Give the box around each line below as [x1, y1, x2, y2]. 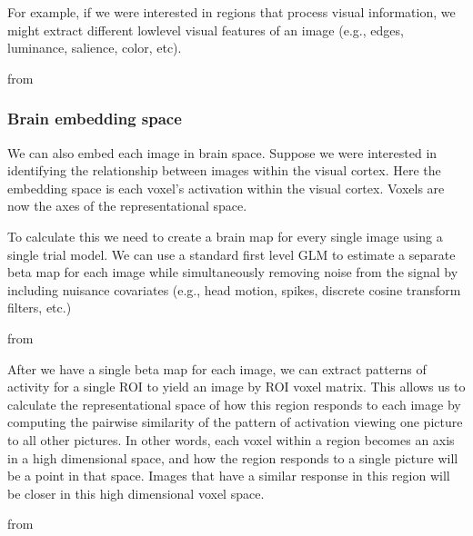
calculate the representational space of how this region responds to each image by [7, 394, 461, 413]
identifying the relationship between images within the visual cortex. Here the [7, 161, 441, 180]
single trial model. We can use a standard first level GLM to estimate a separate [7, 244, 456, 263]
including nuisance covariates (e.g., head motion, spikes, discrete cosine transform [7, 280, 461, 299]
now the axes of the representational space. [7, 196, 247, 215]
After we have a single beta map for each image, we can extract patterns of [7, 359, 427, 378]
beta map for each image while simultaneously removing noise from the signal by [7, 263, 458, 282]
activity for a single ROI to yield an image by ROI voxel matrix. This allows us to [7, 377, 466, 396]
